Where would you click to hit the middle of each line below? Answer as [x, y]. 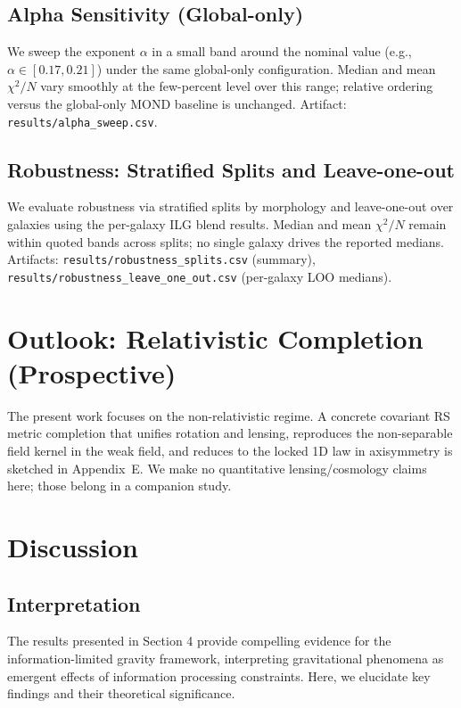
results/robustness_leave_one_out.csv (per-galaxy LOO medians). [200, 276]
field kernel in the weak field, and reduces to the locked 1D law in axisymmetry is [230, 451]
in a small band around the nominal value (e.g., [282, 51]
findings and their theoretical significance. [121, 693]
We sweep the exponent [71, 51]
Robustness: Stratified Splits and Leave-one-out [231, 169]
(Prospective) [92, 372]
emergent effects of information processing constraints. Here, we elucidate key [219, 675]
